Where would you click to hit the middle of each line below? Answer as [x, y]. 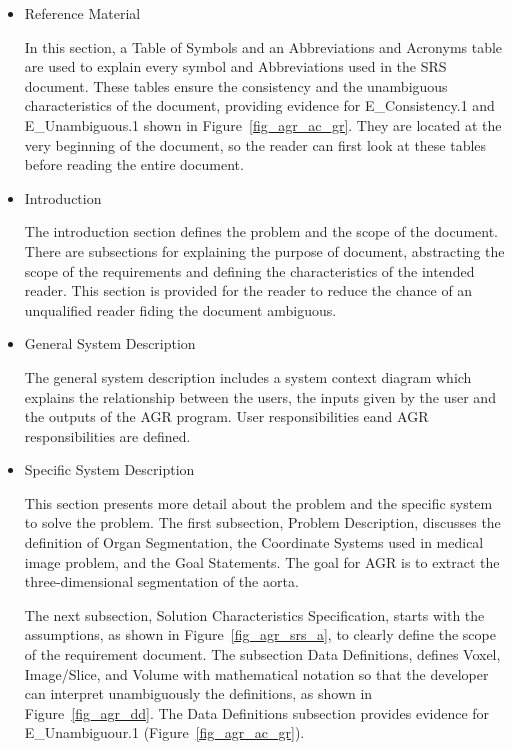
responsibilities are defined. [107, 435]
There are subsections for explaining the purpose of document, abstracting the [264, 250]
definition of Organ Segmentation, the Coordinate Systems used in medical [254, 542]
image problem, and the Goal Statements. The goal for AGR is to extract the [262, 561]
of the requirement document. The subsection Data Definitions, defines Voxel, [262, 654]
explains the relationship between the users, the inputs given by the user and [260, 396]
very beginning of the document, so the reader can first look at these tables [255, 144]
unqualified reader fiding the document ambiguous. [180, 309]
